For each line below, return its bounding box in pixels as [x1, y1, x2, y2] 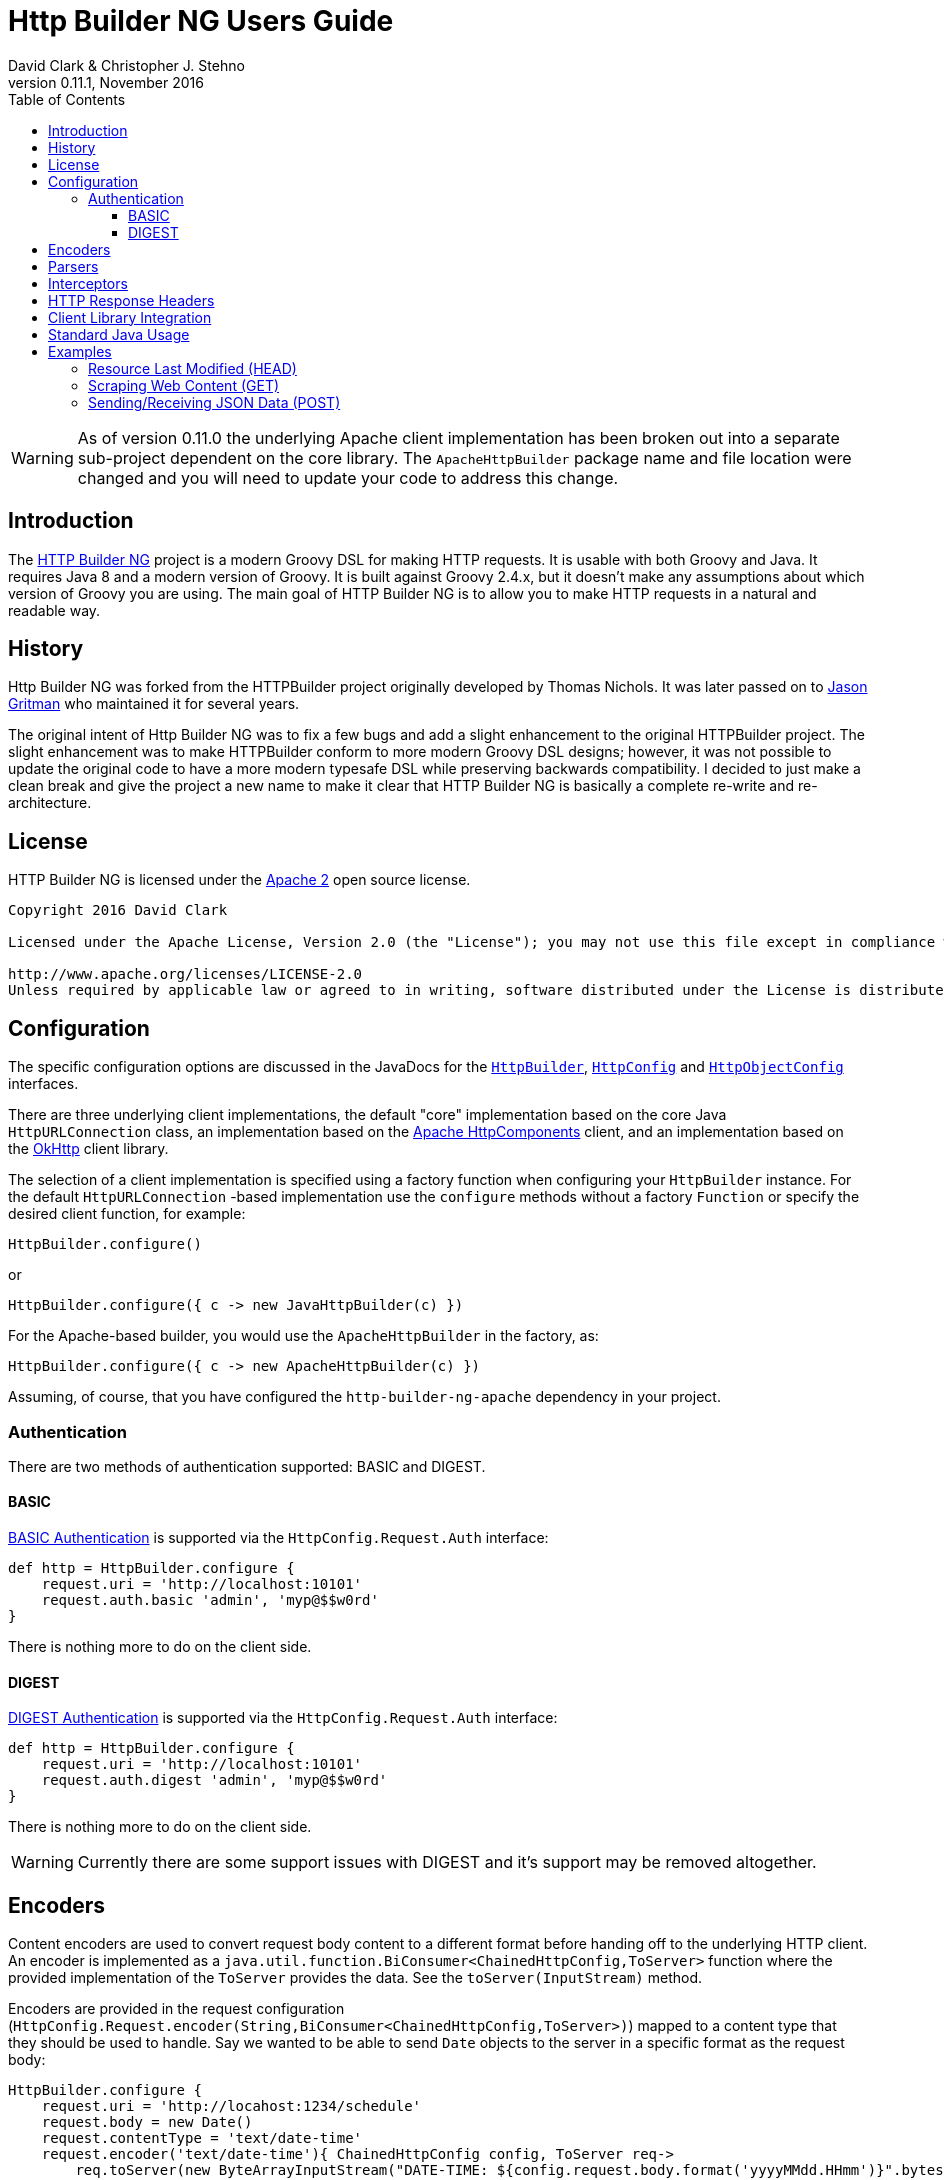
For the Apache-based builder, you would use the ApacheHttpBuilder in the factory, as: [8, 1327, 599, 1345]
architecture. [8, 794, 92, 812]
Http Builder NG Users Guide [8, 4, 394, 38]
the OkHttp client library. [8, 1140, 169, 1158]
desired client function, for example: [8, 1205, 246, 1223]
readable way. [8, 601, 101, 619]
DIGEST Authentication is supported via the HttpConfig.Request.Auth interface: [8, 1709, 558, 1727]
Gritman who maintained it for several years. [8, 695, 300, 713]
